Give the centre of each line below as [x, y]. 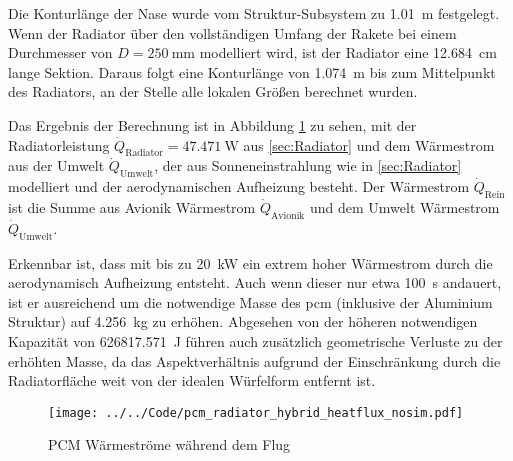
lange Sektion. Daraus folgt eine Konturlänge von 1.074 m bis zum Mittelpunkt [252, 71]
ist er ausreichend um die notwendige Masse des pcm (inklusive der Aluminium [250, 301]
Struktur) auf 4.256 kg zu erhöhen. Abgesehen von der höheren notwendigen [243, 321]
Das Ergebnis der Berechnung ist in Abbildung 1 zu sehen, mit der [212, 124]
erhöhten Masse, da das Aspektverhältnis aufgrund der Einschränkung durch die [254, 360]
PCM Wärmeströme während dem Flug [169, 444]
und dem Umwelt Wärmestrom [404, 206]
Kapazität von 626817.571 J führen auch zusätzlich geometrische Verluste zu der [255, 340]
